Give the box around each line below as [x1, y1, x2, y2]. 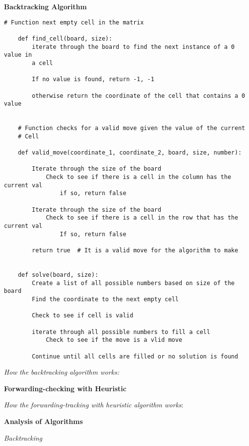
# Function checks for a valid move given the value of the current [18, 125, 245, 132]
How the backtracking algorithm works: [4, 367, 119, 377]
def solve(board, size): [18, 271, 99, 278]
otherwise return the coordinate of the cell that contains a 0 [32, 92, 245, 99]
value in [4, 51, 32, 59]
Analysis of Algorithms [4, 416, 83, 426]
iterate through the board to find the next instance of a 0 [32, 43, 235, 50]
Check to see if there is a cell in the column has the [45, 174, 231, 181]
